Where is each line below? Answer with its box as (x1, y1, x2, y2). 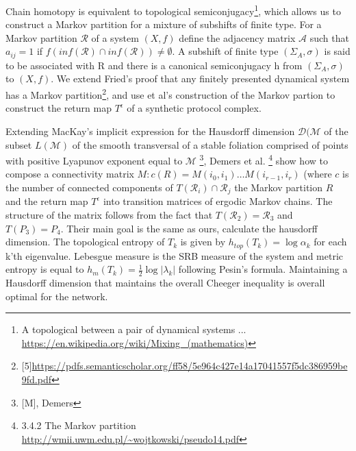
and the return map (5, 194, 88, 208)
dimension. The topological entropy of (5, 234, 165, 249)
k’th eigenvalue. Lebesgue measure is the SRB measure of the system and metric (5, 248, 344, 263)
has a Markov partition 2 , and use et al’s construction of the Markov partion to (5, 86, 335, 101)
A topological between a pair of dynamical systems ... (21, 322, 246, 337)
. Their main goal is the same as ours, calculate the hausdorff (60, 221, 318, 235)
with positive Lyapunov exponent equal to (5, 153, 183, 167)
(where (303, 167, 332, 181)
